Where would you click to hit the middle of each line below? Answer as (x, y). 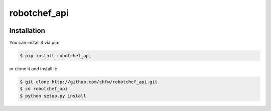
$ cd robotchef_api (44, 89)
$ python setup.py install (53, 96)
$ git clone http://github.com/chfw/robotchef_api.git (89, 82)
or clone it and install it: (33, 69)
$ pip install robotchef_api (56, 56)
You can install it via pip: (34, 43)
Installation (27, 31)
